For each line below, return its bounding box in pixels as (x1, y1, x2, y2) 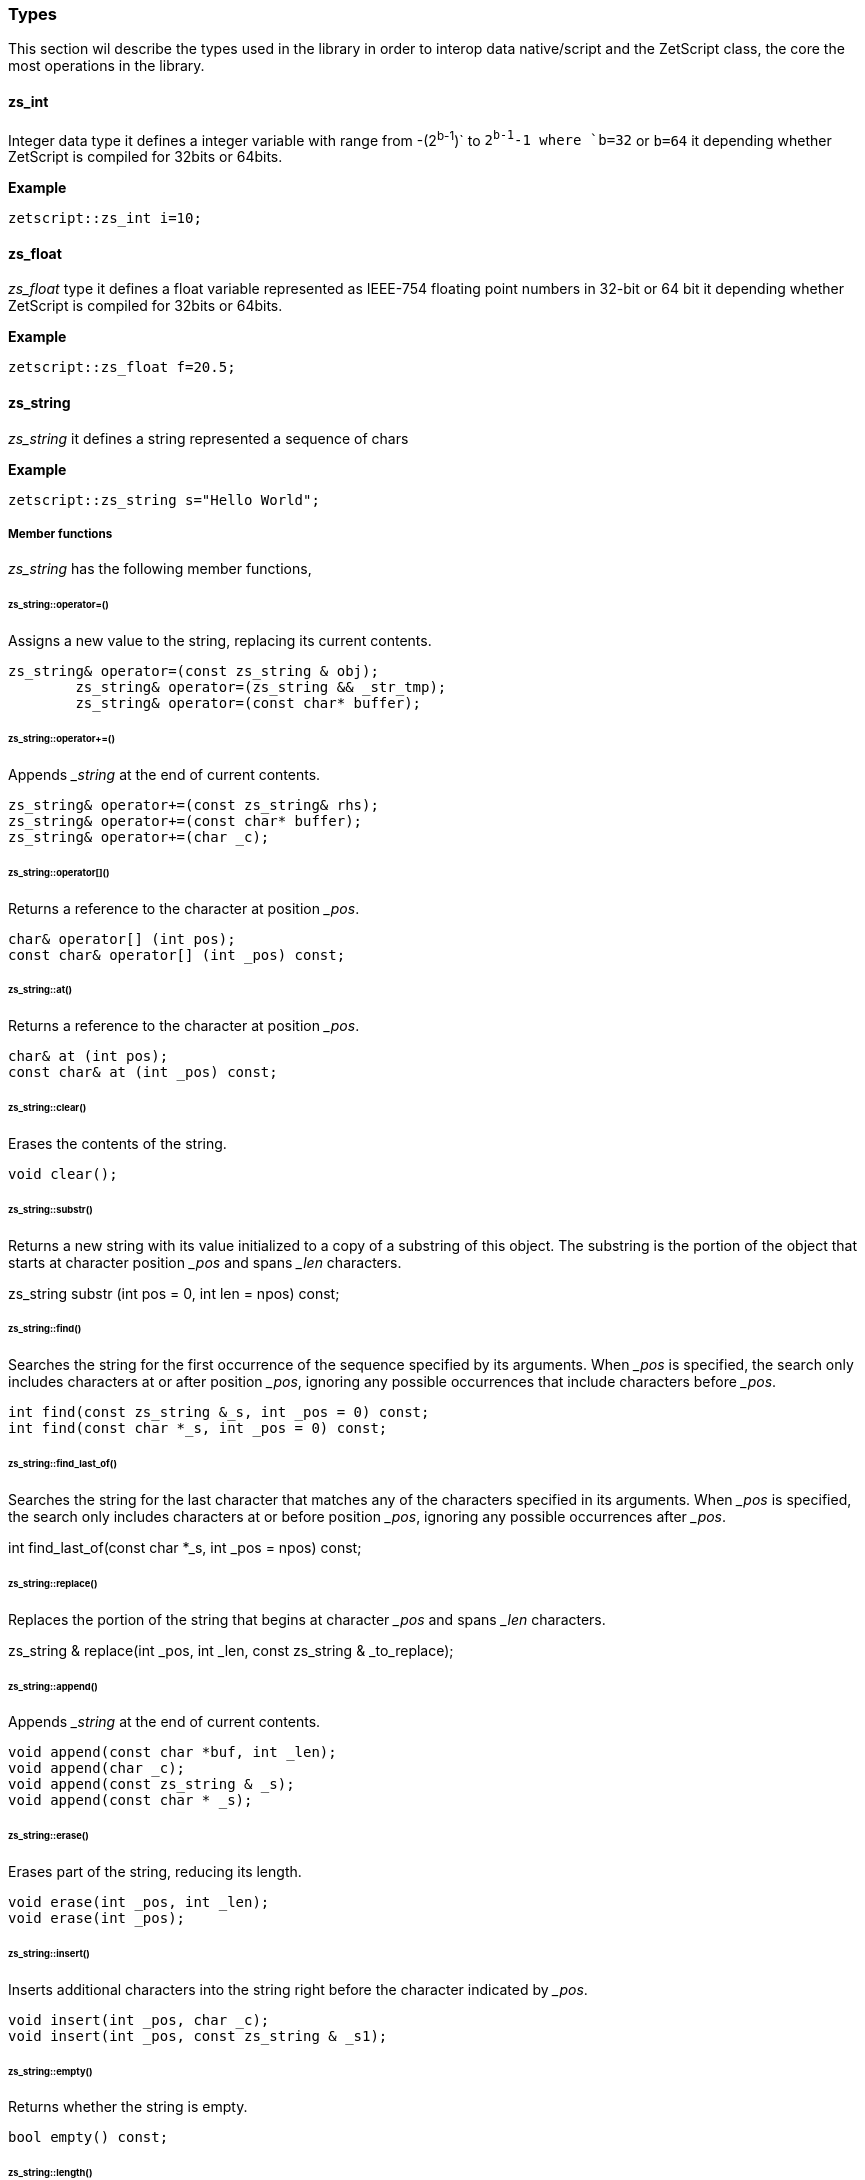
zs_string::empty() (8, 2065, 93, 2077)
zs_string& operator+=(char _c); (8, 828, 270, 845)
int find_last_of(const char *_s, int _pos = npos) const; (8, 1538, 362, 1556)
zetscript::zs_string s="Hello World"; (8, 491, 320, 508)
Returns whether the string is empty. (8, 2098, 248, 2116)
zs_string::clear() (8, 1102, 87, 1114)
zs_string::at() (8, 984, 73, 996)
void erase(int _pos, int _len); (8, 1894, 270, 1911)
